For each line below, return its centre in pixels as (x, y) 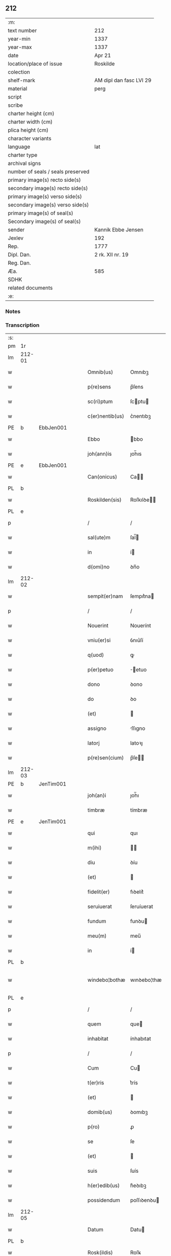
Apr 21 (103, 55)
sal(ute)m (99, 537)
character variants (30, 138)
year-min (19, 39)
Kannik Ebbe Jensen (119, 229)
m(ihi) (94, 848)
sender (16, 229)
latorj (94, 743)
